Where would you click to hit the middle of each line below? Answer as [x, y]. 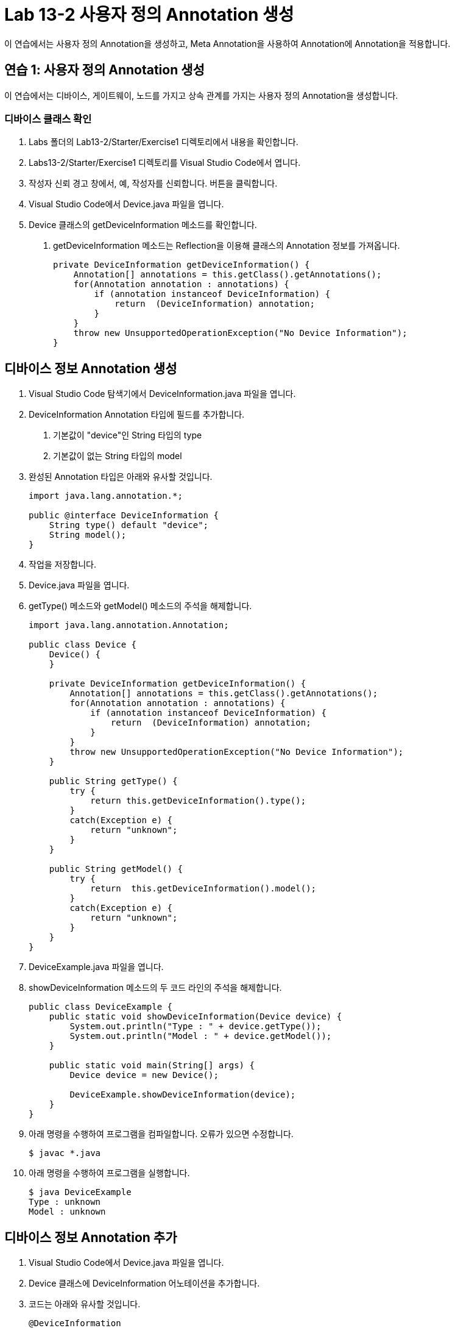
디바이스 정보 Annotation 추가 [91, 1237]
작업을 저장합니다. [63, 565]
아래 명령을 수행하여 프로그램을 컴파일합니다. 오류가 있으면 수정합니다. [161, 1134]
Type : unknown [65, 1202]
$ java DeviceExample [80, 1192]
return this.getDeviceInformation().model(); [203, 889]
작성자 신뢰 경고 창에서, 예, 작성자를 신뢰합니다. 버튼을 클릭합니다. [153, 184]
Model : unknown [67, 1212]
